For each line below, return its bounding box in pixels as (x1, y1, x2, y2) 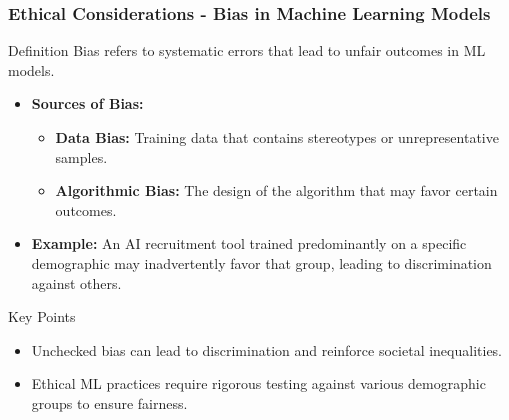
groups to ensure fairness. (31, 392, 188, 413)
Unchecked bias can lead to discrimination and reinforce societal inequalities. (31, 339, 502, 360)
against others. (31, 272, 122, 293)
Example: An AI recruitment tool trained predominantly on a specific (31, 233, 467, 254)
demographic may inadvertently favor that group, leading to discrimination (31, 252, 492, 273)
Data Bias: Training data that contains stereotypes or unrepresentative (55, 127, 499, 147)
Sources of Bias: (31, 93, 144, 114)
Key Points (8, 306, 76, 327)
